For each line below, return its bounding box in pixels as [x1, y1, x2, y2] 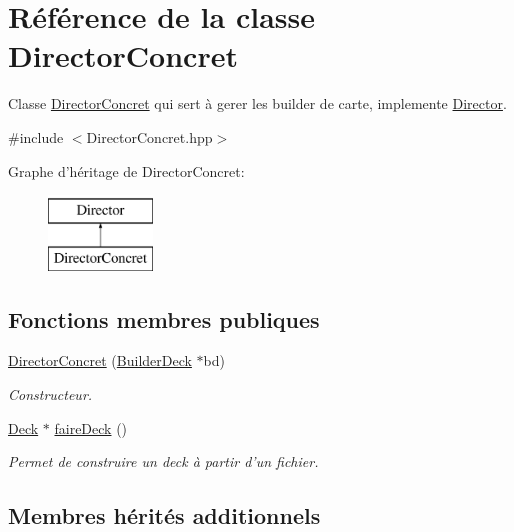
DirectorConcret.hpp [86, 126, 213, 147]
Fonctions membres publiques [8, 303, 320, 334]
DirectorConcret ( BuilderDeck [8, 350, 192, 371]
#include [8, 126, 64, 147]
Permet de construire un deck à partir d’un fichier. [8, 451, 319, 472]
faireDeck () [54, 417, 128, 438]
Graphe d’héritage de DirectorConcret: [8, 160, 245, 181]
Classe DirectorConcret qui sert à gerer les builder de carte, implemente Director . [8, 93, 507, 114]
